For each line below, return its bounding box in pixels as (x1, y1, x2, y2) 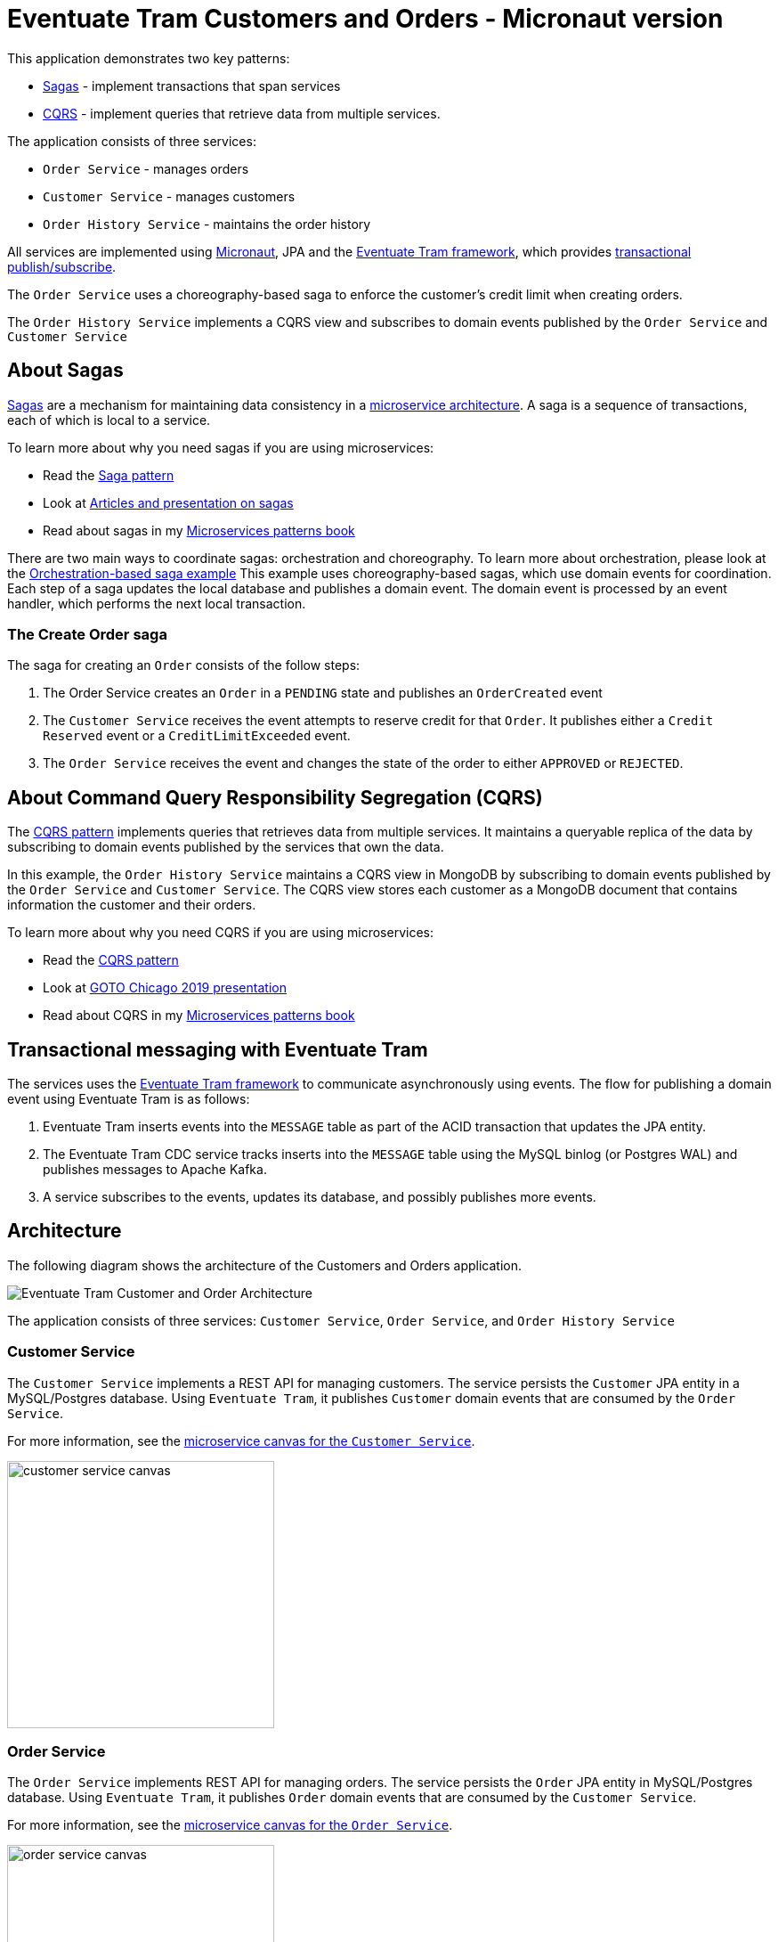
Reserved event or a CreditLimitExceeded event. (43, 728, 351, 744)
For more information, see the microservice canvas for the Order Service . (7, 1817, 453, 1833)
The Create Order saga (7, 624, 167, 643)
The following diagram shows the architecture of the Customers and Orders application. (7, 1257, 523, 1273)
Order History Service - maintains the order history (43, 216, 371, 232)
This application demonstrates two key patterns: (7, 50, 290, 66)
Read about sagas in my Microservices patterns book (43, 522, 355, 538)
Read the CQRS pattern (43, 952, 179, 968)
